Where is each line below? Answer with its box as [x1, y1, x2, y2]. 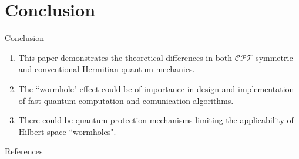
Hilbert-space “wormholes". [18, 125, 116, 137]
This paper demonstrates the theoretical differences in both [18, 51, 233, 63]
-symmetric [253, 51, 293, 63]
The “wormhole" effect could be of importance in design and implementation [18, 82, 294, 94]
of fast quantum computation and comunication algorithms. [18, 94, 234, 106]
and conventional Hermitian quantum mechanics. [18, 63, 195, 75]
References [5, 145, 43, 157]
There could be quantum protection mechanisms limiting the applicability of [18, 114, 294, 126]
